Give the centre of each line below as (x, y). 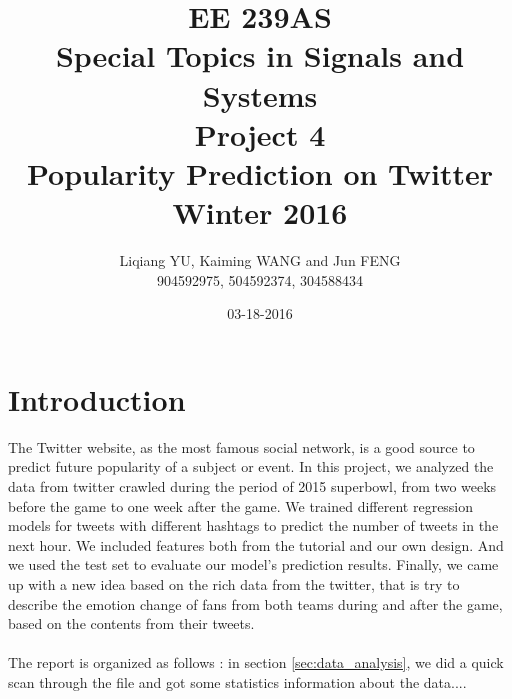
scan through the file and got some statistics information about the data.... (237, 681)
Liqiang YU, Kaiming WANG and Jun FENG (260, 260)
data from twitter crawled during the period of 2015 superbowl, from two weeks (252, 485)
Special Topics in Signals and (260, 55)
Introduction (97, 398)
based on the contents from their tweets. (131, 623)
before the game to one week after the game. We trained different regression (241, 505)
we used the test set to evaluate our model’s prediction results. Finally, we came (253, 564)
